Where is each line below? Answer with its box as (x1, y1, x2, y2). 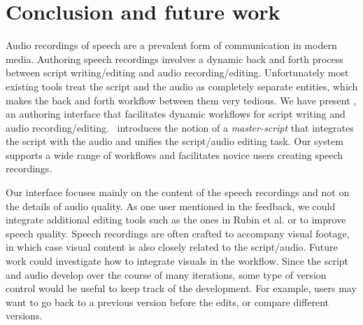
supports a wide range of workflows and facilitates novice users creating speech (6, 147, 343, 162)
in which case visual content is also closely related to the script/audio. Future (6, 240, 338, 254)
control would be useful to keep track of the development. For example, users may (6, 281, 357, 296)
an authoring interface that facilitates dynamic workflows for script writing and (6, 106, 346, 121)
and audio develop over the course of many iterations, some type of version (6, 267, 327, 282)
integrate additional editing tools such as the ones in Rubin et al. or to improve (6, 212, 346, 227)
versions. (6, 308, 43, 323)
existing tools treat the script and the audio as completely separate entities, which (6, 78, 358, 93)
